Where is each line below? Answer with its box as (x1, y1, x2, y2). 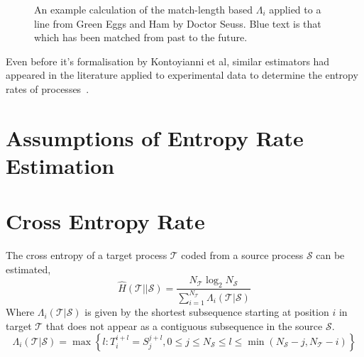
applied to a (269, 2, 321, 16)
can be (316, 248, 345, 263)
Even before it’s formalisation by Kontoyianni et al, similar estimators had (6, 53, 330, 68)
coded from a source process (181, 248, 304, 263)
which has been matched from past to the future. (34, 30, 248, 45)
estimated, (6, 261, 51, 276)
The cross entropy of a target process (6, 248, 167, 263)
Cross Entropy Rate (6, 207, 205, 236)
